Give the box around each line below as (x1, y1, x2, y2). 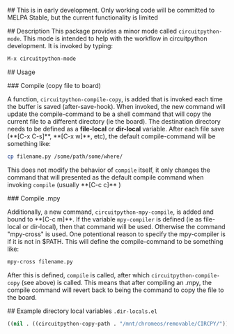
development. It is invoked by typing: (7, 42, 114, 50)
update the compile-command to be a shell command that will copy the (7, 110, 212, 118)
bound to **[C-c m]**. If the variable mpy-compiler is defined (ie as (7, 215, 202, 223)
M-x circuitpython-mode (7, 55, 77, 62)
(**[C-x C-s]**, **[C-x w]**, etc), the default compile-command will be (7, 132, 216, 140)
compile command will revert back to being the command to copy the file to (7, 286, 224, 294)
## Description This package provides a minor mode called (7, 27, 178, 35)
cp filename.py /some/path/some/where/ (7, 153, 123, 160)
